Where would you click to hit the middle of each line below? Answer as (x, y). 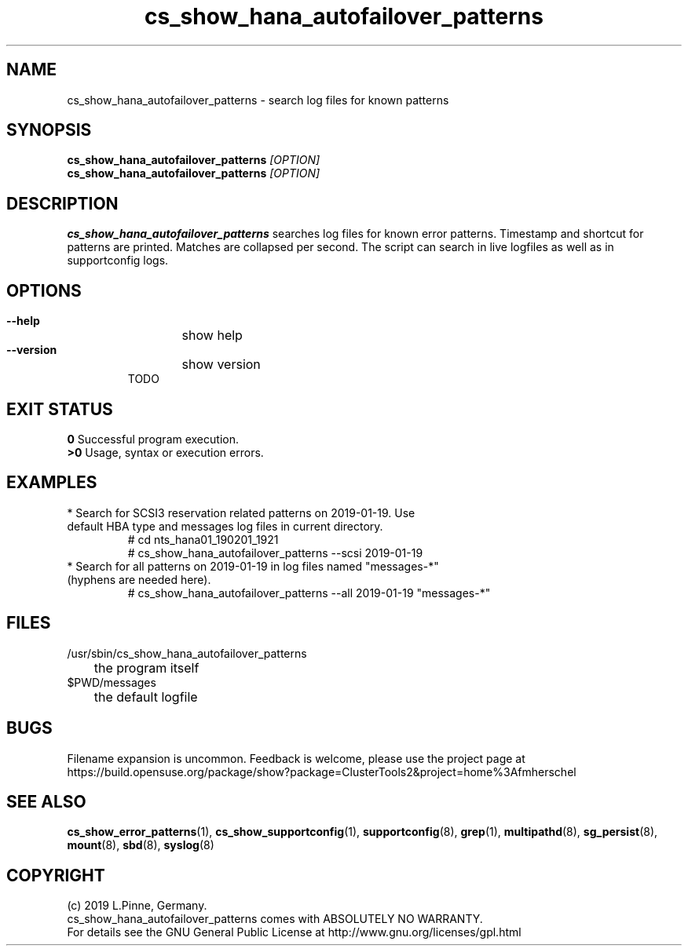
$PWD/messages (112, 682)
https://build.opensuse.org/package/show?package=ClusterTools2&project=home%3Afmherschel (322, 771)
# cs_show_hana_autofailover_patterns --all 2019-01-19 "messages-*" (309, 593)
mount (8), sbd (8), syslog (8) (141, 845)
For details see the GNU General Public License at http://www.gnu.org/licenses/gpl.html (294, 932)
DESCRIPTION (62, 203)
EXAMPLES (52, 483)
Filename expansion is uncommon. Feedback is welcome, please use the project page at (296, 758)
